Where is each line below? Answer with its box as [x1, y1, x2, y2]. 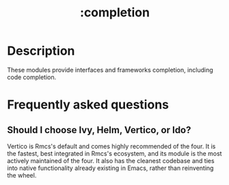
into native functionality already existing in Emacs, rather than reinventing [7, 164, 214, 172]
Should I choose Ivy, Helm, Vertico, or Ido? [7, 124, 191, 136]
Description [7, 43, 75, 59]
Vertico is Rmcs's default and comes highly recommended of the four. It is [7, 142, 216, 150]
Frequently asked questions [7, 97, 170, 113]
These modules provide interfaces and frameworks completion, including [7, 66, 213, 74]
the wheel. [7, 171, 37, 179]
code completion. [7, 73, 57, 81]
